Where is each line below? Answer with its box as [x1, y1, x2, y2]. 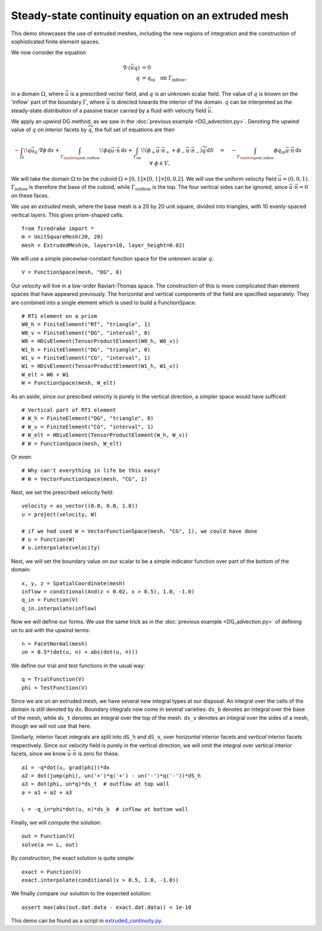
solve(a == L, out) [21, 841, 79, 848]
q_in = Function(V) [21, 596, 79, 604]
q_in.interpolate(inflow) [21, 605, 98, 611]
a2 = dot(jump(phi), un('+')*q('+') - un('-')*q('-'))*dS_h [21, 772, 201, 780]
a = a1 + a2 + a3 [21, 789, 72, 796]
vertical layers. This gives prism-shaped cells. [11, 211, 124, 218]
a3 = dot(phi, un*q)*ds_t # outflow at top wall [21, 781, 170, 787]
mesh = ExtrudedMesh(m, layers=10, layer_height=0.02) [21, 242, 185, 249]
